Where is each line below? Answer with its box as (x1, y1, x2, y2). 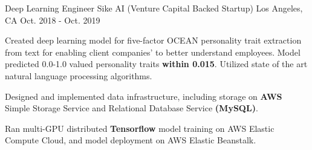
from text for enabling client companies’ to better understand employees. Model (5, 45, 301, 58)
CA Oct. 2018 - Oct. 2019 (5, 13, 100, 26)
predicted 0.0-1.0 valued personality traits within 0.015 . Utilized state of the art (5, 57, 308, 70)
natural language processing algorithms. (5, 69, 152, 82)
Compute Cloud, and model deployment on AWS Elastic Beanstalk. (5, 134, 256, 146)
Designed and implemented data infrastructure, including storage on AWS (5, 90, 282, 102)
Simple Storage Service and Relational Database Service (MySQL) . (5, 102, 258, 114)
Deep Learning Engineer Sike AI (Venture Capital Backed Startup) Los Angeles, (5, 2, 303, 14)
